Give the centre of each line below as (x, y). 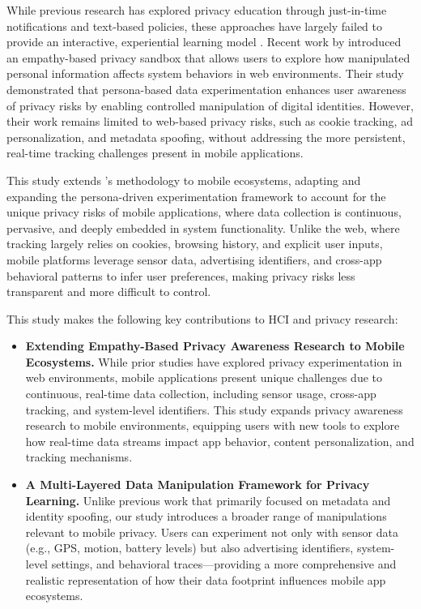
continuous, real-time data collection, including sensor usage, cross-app (201, 394)
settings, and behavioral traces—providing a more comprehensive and (224, 564)
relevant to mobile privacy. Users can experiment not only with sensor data (212, 532)
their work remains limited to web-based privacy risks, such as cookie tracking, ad (210, 121)
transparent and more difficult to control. (109, 292)
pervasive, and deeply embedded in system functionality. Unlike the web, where (203, 227)
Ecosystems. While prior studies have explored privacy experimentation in (214, 361)
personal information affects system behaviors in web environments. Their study (205, 73)
